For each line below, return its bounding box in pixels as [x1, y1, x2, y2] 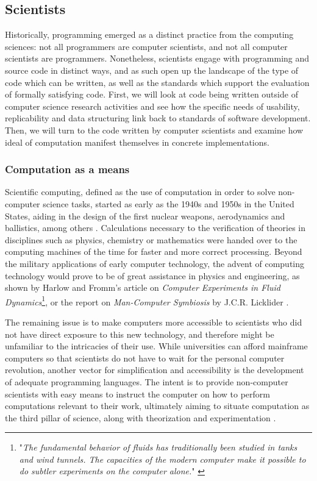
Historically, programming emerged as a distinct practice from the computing [5, 28, 294, 41]
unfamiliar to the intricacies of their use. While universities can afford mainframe [5, 340, 308, 352]
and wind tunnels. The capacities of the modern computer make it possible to [19, 452, 306, 465]
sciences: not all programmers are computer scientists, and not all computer [5, 40, 288, 52]
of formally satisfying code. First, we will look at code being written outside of [5, 88, 298, 101]
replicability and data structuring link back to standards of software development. [5, 112, 311, 124]
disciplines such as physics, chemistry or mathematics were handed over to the [5, 233, 297, 246]
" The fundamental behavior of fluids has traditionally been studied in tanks [19, 441, 297, 454]
